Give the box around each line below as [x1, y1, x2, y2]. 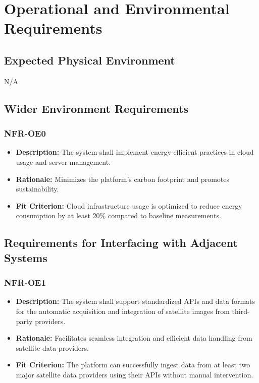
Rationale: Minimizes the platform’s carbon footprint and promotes [16, 173, 229, 184]
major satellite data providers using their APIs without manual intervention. [16, 369, 253, 379]
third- [232, 305, 250, 316]
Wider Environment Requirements [4, 100, 188, 116]
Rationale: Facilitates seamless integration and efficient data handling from [16, 333, 252, 343]
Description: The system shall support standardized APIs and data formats [16, 296, 255, 306]
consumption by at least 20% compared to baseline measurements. [16, 210, 221, 221]
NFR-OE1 [4, 276, 46, 289]
